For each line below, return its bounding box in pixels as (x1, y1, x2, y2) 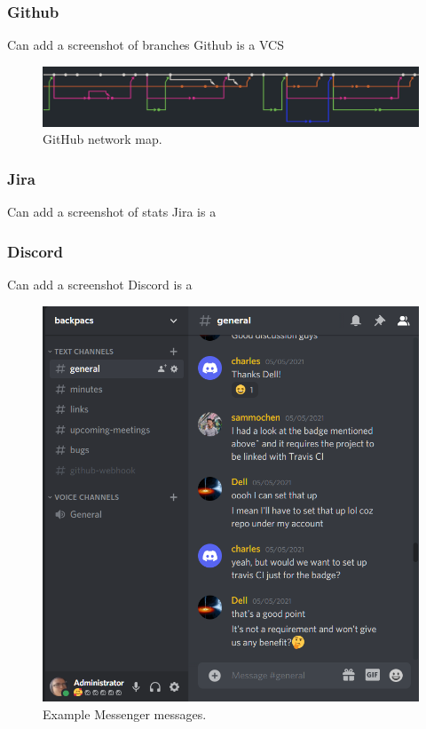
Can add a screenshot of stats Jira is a (7, 202, 217, 221)
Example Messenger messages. (43, 704, 207, 723)
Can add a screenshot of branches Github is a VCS (7, 36, 284, 54)
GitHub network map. (43, 130, 162, 148)
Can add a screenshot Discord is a (7, 274, 193, 293)
